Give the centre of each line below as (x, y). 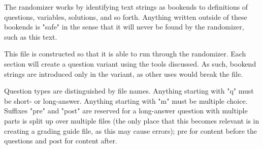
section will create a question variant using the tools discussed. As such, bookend (130, 63)
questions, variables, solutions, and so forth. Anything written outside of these (126, 17)
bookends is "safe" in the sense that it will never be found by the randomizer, (124, 27)
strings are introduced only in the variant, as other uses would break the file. (124, 73)
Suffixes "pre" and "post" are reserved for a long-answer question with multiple (126, 111)
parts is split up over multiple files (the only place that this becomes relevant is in (132, 120)
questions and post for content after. (61, 141)
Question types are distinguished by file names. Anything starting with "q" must (129, 91)
